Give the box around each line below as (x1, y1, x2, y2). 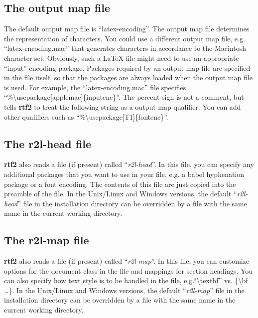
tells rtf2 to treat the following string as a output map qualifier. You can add (4, 101, 241, 112)
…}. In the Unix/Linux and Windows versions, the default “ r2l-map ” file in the (4, 285, 245, 295)
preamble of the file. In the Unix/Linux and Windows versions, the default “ (4, 188, 237, 199)
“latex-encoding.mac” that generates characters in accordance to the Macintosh (4, 43, 247, 53)
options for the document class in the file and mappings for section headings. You (4, 265, 253, 276)
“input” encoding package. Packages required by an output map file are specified (4, 62, 251, 73)
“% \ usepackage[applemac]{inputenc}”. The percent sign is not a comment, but (4, 92, 244, 102)
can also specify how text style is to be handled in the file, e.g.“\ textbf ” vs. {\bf (4, 275, 248, 286)
